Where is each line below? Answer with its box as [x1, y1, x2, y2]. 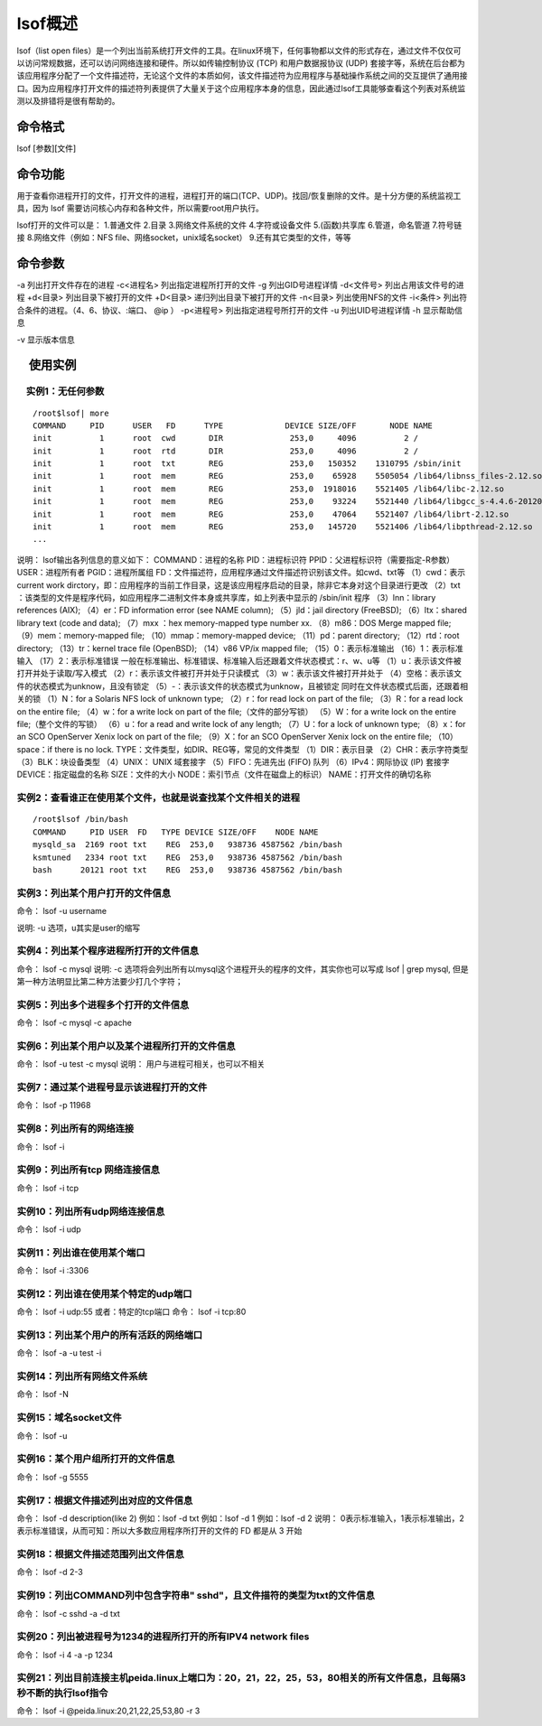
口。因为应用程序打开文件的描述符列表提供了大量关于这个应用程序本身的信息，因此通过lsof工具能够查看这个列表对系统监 [16, 82, 466, 94]
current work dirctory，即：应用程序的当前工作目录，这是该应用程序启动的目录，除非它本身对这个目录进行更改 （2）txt [16, 579, 461, 591]
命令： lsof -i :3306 [16, 1265, 89, 1276]
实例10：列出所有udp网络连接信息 [16, 1205, 165, 1218]
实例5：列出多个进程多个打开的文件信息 [16, 998, 190, 1011]
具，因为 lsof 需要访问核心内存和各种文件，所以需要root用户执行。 [16, 203, 264, 214]
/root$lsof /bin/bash [33, 814, 128, 825]
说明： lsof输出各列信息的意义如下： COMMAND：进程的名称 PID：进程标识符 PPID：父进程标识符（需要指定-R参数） [16, 554, 455, 564]
